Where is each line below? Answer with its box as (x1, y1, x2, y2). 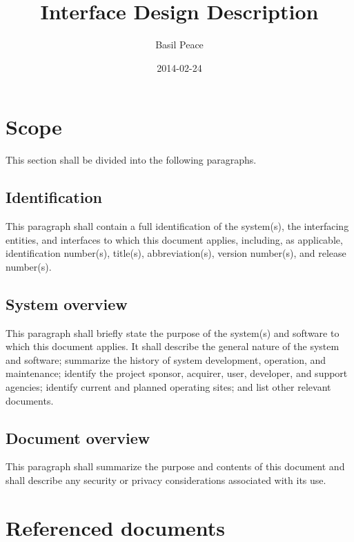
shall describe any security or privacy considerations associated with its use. (6, 472, 326, 487)
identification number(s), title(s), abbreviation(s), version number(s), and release (6, 246, 346, 260)
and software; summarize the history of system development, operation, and (6, 352, 326, 367)
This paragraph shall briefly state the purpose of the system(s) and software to (6, 325, 340, 340)
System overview (6, 293, 128, 314)
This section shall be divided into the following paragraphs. (6, 153, 257, 167)
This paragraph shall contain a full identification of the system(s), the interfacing (6, 219, 349, 233)
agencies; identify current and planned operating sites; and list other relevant (6, 380, 331, 394)
